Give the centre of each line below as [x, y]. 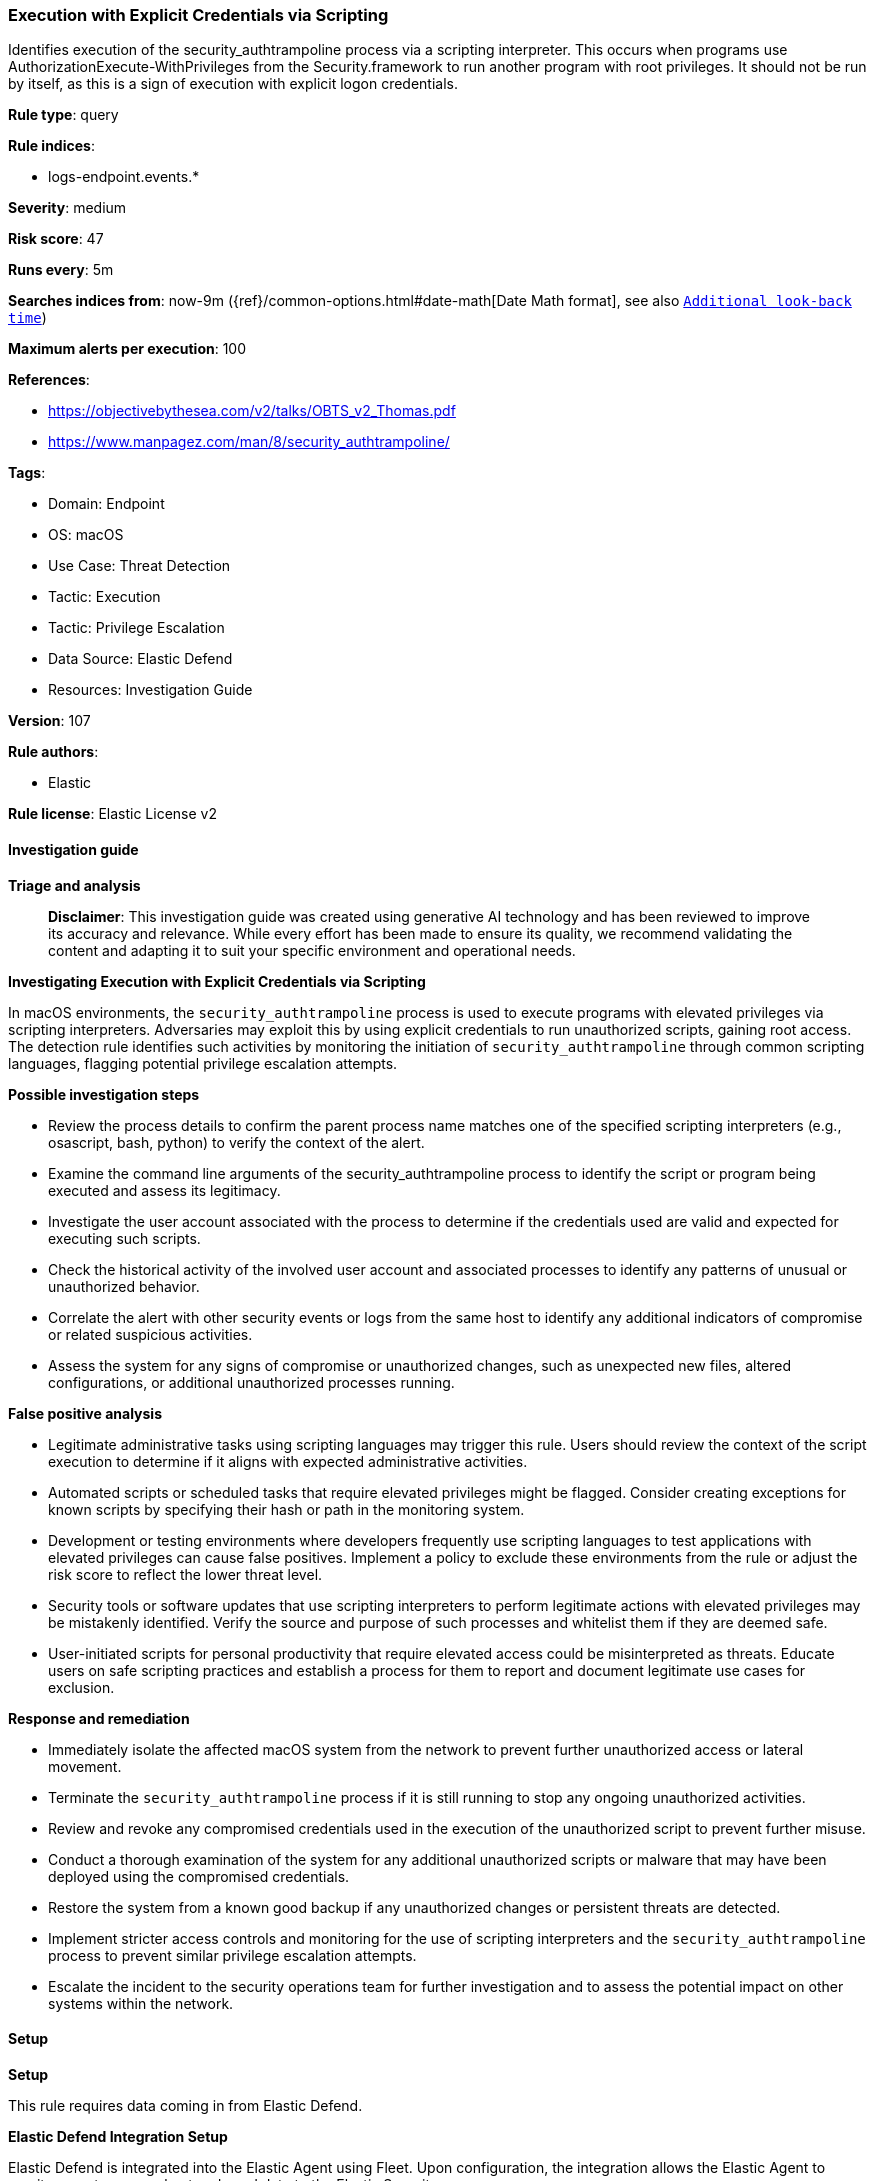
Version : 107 [49, 721]
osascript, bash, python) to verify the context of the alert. [236, 1142]
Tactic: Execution [104, 597]
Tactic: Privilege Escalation [136, 628]
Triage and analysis [74, 885]
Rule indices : [51, 146]
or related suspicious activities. [150, 1334]
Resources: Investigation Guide [150, 690]
